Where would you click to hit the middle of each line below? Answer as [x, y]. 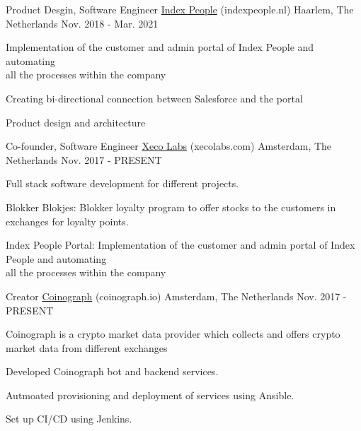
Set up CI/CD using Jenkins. [69, 419]
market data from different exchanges [87, 347]
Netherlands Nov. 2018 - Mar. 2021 [82, 23]
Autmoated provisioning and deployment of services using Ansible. [150, 395]
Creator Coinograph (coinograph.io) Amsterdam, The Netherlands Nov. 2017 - [176, 296]
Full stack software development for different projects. [122, 183]
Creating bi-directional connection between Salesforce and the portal [154, 98]
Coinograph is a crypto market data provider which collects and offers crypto [173, 334]
